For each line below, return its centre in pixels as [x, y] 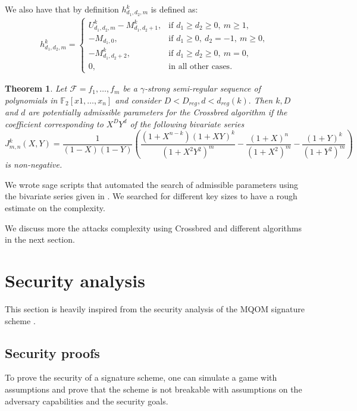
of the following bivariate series [187, 123]
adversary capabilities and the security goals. [87, 401]
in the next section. [40, 239]
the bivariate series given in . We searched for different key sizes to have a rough [151, 196]
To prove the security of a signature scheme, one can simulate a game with [141, 377]
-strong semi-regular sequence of [203, 88]
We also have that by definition [62, 9]
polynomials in [31, 100]
